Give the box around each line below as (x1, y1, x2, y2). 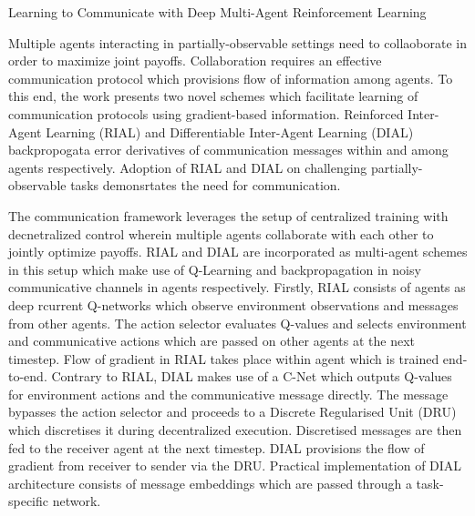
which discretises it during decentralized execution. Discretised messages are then (8, 420, 462, 440)
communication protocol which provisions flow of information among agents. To (8, 68, 453, 87)
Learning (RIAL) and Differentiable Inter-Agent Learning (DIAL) (46, 122, 414, 141)
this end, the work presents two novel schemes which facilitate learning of (8, 86, 418, 106)
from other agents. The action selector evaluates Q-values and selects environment (8, 313, 467, 332)
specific (8, 491, 49, 511)
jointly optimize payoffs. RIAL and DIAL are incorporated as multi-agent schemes (8, 242, 468, 261)
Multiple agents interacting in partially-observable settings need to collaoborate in (8, 33, 467, 52)
